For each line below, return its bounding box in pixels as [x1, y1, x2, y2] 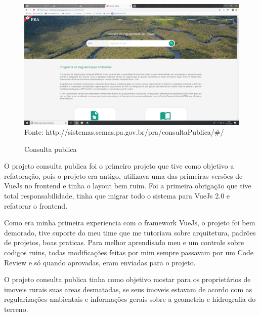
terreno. [4, 304, 28, 314]
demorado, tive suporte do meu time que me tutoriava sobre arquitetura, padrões [4, 227, 256, 238]
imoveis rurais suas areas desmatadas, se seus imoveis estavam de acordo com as [4, 284, 252, 294]
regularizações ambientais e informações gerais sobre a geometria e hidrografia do [4, 294, 256, 304]
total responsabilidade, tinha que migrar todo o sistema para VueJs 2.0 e [4, 190, 230, 201]
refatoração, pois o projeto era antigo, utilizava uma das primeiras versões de [4, 170, 243, 181]
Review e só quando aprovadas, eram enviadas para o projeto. [4, 257, 196, 267]
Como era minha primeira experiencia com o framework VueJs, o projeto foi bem [4, 217, 255, 228]
